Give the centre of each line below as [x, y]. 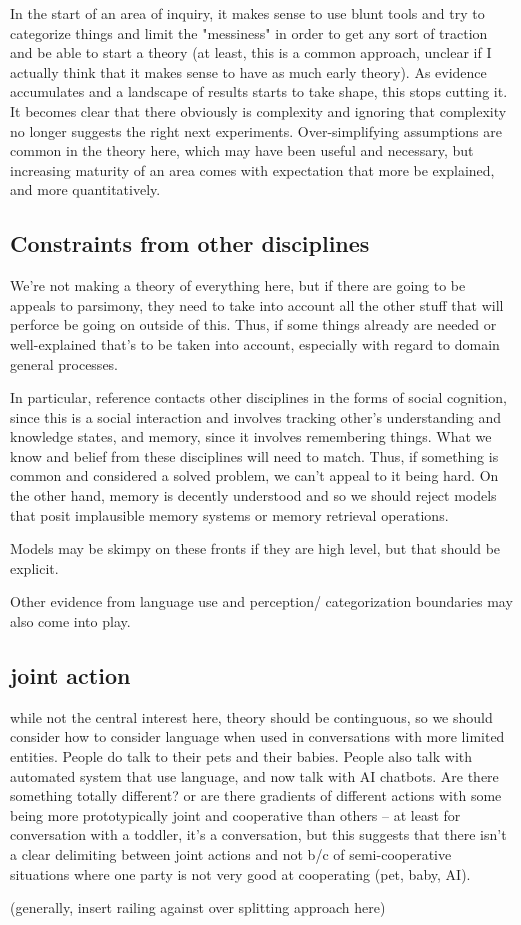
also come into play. [70, 621]
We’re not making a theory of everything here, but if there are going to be [238, 285]
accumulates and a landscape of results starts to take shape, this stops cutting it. [259, 91]
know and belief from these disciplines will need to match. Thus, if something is [254, 455]
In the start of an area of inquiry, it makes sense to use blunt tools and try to [247, 13]
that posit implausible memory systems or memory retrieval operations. [229, 514]
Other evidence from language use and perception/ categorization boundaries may [261, 601]
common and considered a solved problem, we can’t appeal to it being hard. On [254, 475]
